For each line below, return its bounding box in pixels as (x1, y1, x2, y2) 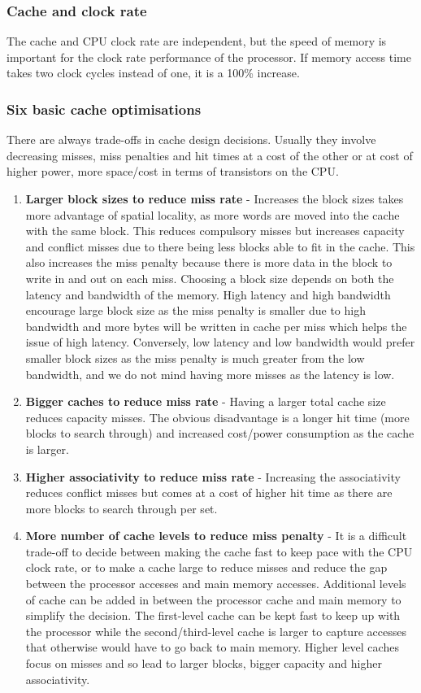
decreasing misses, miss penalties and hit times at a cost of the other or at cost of (7, 146, 413, 163)
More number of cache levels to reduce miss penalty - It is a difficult (25, 527, 407, 544)
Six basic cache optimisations (7, 98, 202, 119)
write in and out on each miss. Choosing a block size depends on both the (25, 269, 394, 286)
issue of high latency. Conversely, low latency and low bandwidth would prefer (25, 333, 415, 351)
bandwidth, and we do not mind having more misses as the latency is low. (25, 365, 395, 382)
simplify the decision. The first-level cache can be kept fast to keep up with (25, 607, 401, 624)
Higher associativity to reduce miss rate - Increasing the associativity (25, 468, 401, 485)
